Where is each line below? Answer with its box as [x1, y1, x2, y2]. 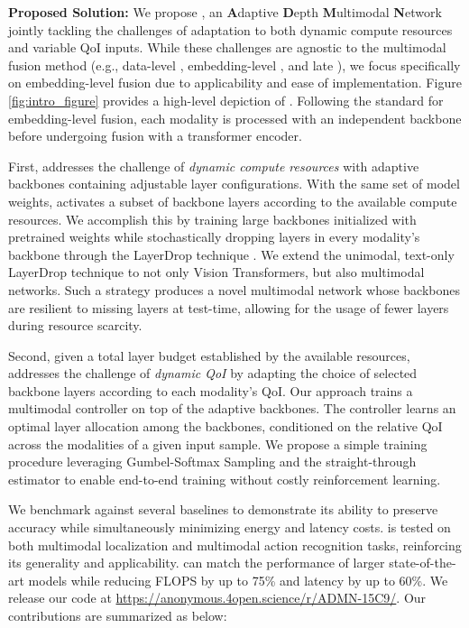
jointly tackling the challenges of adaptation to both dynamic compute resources [8, 20, 453, 39]
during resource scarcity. [8, 316, 143, 335]
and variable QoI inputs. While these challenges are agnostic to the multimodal [8, 38, 446, 57]
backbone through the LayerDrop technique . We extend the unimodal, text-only [8, 245, 455, 263]
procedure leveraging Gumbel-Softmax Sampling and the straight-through [8, 452, 417, 471]
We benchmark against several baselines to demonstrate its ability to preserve [8, 500, 438, 519]
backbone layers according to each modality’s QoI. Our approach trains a [8, 381, 413, 400]
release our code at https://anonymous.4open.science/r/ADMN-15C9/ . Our [8, 588, 427, 607]
